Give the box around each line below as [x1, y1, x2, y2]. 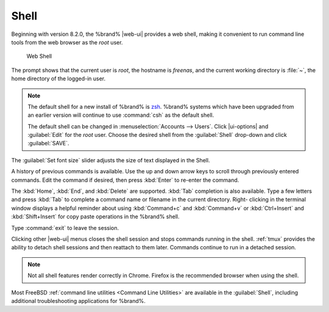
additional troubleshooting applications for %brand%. [11, 297, 146, 304]
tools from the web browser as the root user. [11, 38, 123, 46]
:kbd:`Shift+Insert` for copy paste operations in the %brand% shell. [11, 213, 180, 220]
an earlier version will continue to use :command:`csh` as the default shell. [27, 111, 214, 119]
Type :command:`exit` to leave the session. [11, 224, 119, 231]
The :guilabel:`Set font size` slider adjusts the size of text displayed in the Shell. [11, 156, 210, 164]
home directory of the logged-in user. [11, 75, 106, 82]
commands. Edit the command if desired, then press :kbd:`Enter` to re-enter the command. [11, 176, 239, 184]
